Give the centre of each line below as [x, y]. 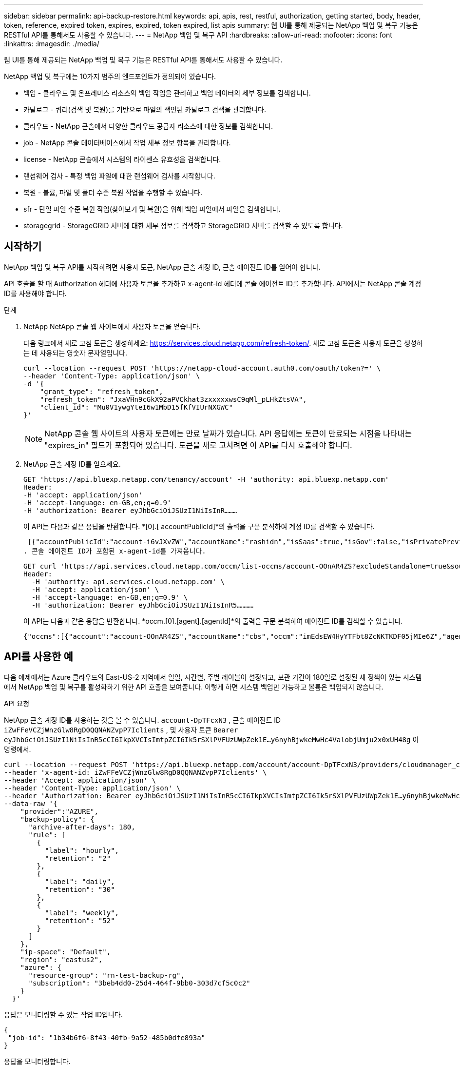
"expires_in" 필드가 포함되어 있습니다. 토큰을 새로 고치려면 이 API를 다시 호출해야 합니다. [198, 445]
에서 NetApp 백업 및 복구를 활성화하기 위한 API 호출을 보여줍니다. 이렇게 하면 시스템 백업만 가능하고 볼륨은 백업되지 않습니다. [194, 687]
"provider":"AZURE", [59, 811]
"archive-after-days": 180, [82, 827]
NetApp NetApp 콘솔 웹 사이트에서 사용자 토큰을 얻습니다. [112, 326]
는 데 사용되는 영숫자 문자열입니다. [75, 353]
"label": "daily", [80, 881]
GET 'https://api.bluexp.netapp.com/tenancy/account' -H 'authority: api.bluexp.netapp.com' [206, 479]
